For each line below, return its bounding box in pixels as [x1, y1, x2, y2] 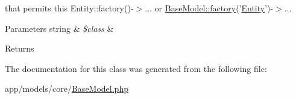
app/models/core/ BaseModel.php [5, 82, 128, 95]
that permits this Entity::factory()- [5, 2, 134, 14]
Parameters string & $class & [5, 22, 114, 34]
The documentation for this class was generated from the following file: [5, 62, 267, 74]
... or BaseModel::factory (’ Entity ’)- [145, 2, 274, 14]
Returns [5, 42, 34, 55]
